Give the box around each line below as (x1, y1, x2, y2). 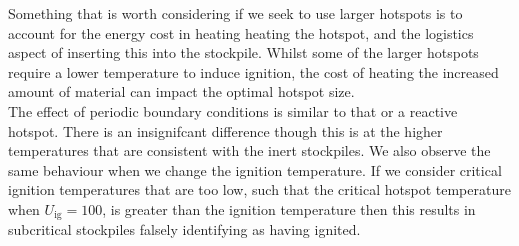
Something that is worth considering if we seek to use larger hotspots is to (8, 3, 463, 23)
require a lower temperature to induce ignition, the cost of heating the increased (8, 61, 499, 82)
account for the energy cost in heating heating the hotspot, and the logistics (8, 22, 474, 43)
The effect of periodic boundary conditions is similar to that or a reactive (8, 100, 458, 121)
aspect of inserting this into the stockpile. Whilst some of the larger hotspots (8, 42, 479, 63)
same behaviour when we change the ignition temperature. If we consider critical (8, 159, 502, 180)
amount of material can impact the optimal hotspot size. (8, 81, 355, 102)
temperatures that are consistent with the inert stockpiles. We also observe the (8, 140, 491, 161)
